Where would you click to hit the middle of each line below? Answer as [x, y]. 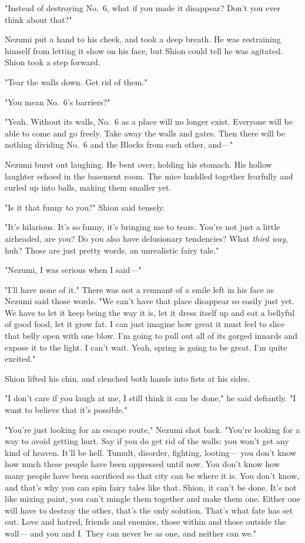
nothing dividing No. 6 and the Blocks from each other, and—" [119, 144]
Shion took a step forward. [53, 62]
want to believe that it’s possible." [66, 410]
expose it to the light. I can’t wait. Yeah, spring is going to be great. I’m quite [146, 347]
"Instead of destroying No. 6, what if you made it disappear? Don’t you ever [143, 8]
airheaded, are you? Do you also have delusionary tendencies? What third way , [146, 238]
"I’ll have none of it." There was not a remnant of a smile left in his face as [140, 289]
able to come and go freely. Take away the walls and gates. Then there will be [145, 133]
